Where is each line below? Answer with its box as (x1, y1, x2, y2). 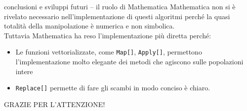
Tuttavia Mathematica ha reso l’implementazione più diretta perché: (4, 30, 211, 40)
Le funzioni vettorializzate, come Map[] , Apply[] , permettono (15, 47, 202, 57)
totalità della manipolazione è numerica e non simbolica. (4, 21, 175, 31)
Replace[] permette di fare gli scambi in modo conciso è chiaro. (15, 83, 210, 93)
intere (15, 66, 33, 76)
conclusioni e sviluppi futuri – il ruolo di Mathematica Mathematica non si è (4, 1, 236, 11)
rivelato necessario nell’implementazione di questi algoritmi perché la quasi (4, 11, 230, 21)
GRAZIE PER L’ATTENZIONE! (4, 99, 105, 109)
